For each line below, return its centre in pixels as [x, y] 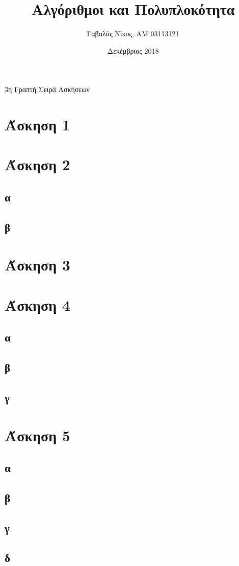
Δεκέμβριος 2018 [133, 50]
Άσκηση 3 [37, 265]
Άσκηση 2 [37, 164]
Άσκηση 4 [37, 304]
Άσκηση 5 [37, 435]
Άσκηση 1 [37, 124]
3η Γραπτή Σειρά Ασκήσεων [47, 89]
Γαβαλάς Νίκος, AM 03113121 [133, 33]
